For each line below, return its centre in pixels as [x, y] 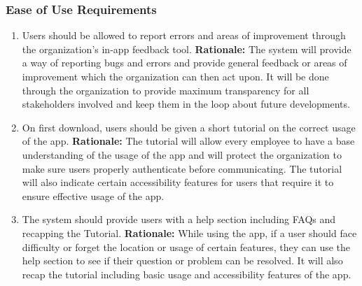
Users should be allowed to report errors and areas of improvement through [184, 35]
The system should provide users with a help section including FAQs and [179, 219]
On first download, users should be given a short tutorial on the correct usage [189, 127]
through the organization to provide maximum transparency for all [166, 90]
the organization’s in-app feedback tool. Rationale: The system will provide [187, 49]
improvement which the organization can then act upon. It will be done [175, 76]
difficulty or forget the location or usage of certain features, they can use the [186, 246]
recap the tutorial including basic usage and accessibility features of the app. [187, 274]
